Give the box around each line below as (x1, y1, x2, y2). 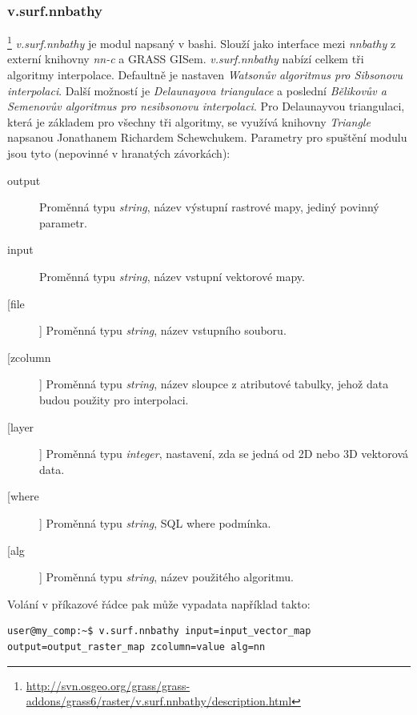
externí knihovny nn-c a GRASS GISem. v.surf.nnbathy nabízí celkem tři (7, 50, 364, 67)
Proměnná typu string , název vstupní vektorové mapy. (39, 268, 305, 284)
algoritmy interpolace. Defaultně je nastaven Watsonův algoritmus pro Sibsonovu (7, 66, 403, 83)
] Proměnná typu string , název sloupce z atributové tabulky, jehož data (39, 376, 389, 392)
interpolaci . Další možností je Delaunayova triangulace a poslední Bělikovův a (7, 82, 387, 98)
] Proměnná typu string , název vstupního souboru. (39, 322, 287, 339)
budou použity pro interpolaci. (39, 391, 189, 408)
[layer (7, 418, 34, 435)
